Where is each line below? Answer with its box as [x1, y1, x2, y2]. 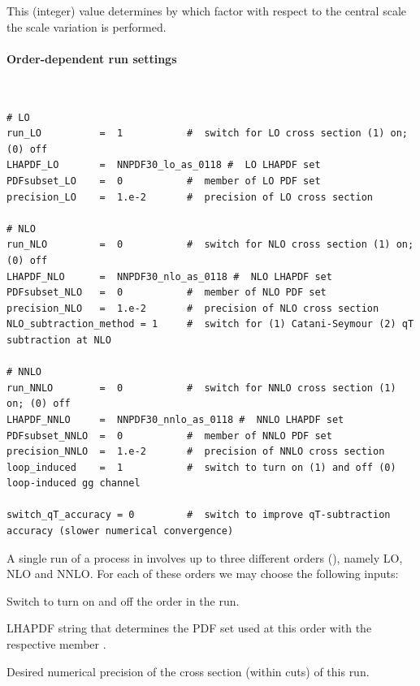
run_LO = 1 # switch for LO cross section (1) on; [6, 127, 408, 140]
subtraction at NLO [6, 334, 111, 346]
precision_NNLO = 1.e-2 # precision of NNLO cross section [6, 446, 385, 458]
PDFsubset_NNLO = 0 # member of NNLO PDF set [6, 429, 332, 442]
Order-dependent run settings [6, 50, 177, 67]
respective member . [6, 636, 106, 653]
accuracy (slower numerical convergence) [6, 525, 234, 537]
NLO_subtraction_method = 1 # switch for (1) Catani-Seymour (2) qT [6, 318, 414, 330]
